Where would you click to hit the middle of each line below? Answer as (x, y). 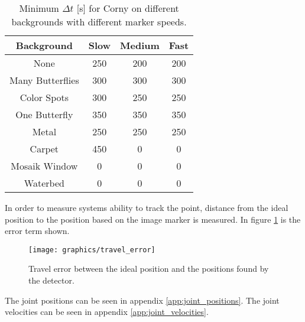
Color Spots (44, 97)
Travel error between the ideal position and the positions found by (149, 269)
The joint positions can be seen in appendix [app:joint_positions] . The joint (142, 300)
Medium (140, 45)
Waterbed (44, 183)
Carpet (44, 149)
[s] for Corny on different (128, 8)
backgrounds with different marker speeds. (99, 22)
